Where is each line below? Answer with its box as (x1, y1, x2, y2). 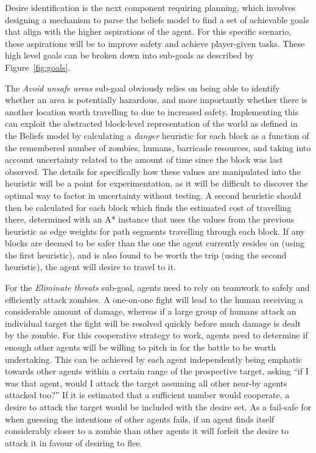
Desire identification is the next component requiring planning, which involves (5, 1, 296, 13)
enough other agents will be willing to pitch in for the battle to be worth (5, 341, 276, 354)
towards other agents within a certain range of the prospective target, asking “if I (5, 365, 309, 377)
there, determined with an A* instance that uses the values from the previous (5, 213, 294, 226)
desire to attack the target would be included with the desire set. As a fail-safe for (5, 401, 311, 413)
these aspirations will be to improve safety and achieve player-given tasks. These (5, 37, 305, 49)
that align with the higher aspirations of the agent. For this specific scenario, (5, 25, 292, 38)
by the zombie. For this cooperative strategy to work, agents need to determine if (5, 329, 308, 341)
